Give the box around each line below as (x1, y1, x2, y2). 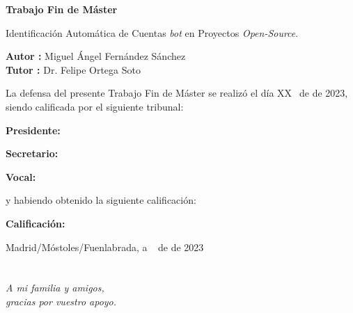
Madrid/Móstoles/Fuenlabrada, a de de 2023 (6, 239, 204, 254)
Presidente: (6, 122, 61, 137)
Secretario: (6, 146, 58, 161)
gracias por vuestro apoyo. (6, 294, 117, 308)
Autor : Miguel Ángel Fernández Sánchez (6, 49, 186, 63)
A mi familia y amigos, (6, 280, 104, 295)
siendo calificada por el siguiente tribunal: (6, 99, 184, 113)
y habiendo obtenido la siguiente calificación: (6, 193, 196, 207)
